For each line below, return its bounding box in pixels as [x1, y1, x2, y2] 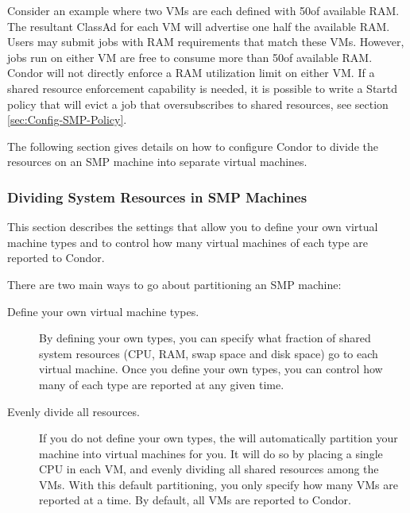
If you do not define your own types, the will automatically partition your [39, 430, 398, 446]
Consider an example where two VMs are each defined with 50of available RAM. [7, 2, 400, 18]
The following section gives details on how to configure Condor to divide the [7, 137, 378, 154]
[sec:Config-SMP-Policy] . [7, 111, 127, 128]
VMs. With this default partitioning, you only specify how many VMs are [39, 476, 398, 492]
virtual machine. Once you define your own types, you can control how [39, 361, 383, 377]
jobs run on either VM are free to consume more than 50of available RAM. [7, 48, 373, 65]
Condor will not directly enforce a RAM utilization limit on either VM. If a [7, 64, 375, 81]
